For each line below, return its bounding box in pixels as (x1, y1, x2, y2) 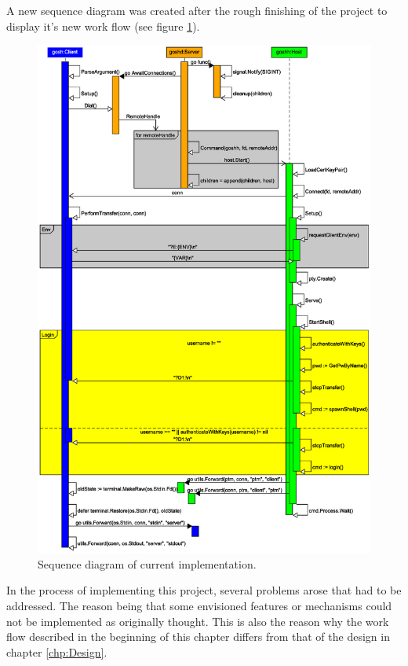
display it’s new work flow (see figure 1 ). (6, 17, 200, 34)
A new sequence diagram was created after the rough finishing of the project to (6, 2, 388, 18)
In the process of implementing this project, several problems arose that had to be (6, 582, 402, 598)
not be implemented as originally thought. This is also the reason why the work (6, 613, 389, 629)
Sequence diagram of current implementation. (38, 555, 257, 572)
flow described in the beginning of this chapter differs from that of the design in (6, 628, 390, 645)
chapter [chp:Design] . (6, 643, 107, 660)
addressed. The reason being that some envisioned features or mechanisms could (6, 598, 392, 614)
